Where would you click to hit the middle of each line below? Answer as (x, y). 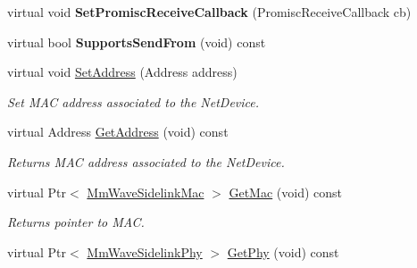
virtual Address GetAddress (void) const (118, 132)
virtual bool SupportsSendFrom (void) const (137, 42)
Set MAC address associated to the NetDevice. (133, 101)
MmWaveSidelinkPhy (145, 251)
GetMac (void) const (286, 192)
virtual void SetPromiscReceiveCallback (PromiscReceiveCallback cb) (209, 12)
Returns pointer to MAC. (76, 222)
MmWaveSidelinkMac (146, 192)
